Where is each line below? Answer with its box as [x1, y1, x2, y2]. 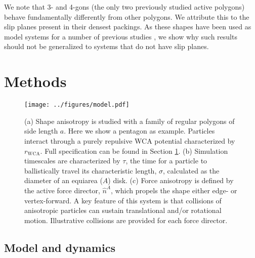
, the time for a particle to [125, 155, 207, 166]
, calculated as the [162, 165, 220, 176]
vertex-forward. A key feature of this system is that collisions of [24, 195, 222, 205]
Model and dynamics [4, 239, 115, 255]
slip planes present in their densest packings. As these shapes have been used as [4, 21, 251, 32]
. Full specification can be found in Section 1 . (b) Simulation [40, 145, 228, 156]
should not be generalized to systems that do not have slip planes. [4, 41, 209, 52]
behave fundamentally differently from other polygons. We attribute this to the [4, 11, 249, 22]
